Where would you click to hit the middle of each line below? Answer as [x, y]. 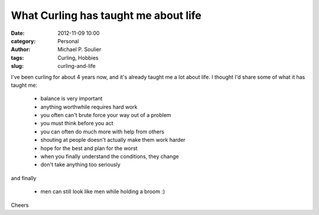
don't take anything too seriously [80, 165]
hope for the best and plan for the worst [89, 148]
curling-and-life [77, 66]
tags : [17, 58]
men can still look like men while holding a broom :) [103, 191]
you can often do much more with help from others [102, 131]
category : [23, 41]
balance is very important [71, 99]
